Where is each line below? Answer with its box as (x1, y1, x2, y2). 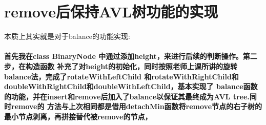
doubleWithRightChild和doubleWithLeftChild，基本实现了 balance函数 (4, 81, 258, 92)
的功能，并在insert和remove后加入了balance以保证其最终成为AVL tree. (4, 91, 250, 101)
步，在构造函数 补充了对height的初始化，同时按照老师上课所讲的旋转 (4, 60, 237, 71)
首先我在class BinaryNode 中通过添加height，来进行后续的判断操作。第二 (4, 51, 257, 61)
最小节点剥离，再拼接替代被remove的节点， (4, 111, 152, 121)
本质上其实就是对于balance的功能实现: (4, 31, 130, 41)
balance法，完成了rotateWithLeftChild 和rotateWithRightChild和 (4, 71, 239, 81)
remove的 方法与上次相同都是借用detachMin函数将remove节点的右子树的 (11, 101, 262, 112)
